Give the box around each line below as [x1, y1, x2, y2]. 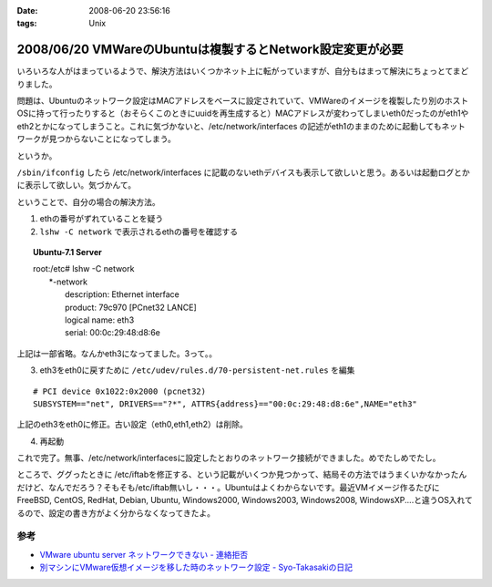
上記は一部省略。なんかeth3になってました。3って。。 [16, 347, 218, 359]
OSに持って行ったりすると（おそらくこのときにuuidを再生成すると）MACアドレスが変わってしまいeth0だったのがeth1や [16, 108, 469, 118]
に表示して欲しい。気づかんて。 [16, 180, 137, 191]
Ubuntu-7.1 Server [33, 246, 102, 257]
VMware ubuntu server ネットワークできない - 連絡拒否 [39, 549, 249, 560]
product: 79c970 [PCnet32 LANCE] [65, 302, 198, 313]
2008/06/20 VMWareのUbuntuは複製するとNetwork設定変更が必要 [16, 42, 404, 57]
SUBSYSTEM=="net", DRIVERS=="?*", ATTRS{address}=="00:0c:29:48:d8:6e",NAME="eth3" [33, 398, 418, 409]
